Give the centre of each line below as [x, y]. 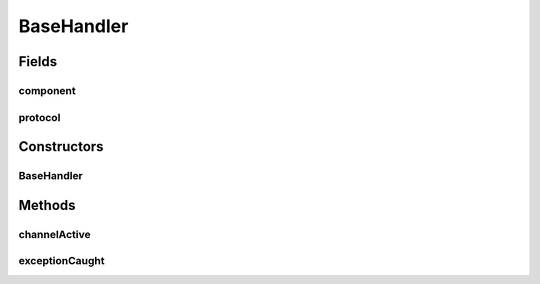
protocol [39, 117]
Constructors [61, 146]
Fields [38, 61]
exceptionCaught [61, 261]
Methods [47, 205]
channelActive [55, 234]
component [47, 90]
